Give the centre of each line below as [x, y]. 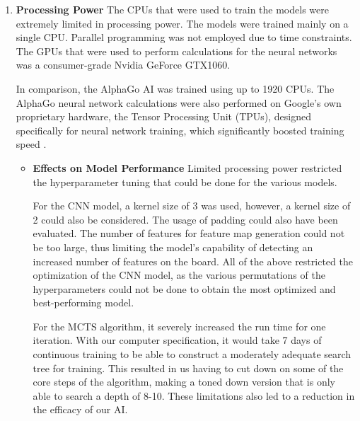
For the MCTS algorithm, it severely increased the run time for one [179, 326]
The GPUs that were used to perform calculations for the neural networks [176, 51]
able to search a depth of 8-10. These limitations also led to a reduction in [194, 395]
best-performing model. [83, 302]
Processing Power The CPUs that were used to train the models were [172, 9]
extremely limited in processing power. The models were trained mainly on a [182, 23]
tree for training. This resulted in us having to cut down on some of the [188, 368]
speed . [31, 144]
